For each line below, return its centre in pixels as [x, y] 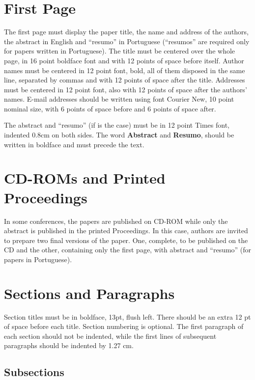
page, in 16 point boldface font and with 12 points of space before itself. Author [124, 60]
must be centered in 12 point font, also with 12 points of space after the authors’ [126, 89]
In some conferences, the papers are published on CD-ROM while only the [116, 221]
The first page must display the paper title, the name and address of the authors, [127, 32]
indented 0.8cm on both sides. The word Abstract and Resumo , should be [119, 135]
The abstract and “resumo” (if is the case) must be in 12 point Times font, [117, 125]
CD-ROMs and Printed [85, 178]
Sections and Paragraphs [89, 293]
